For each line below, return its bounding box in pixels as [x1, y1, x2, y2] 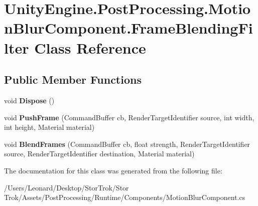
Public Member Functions [4, 72, 142, 87]
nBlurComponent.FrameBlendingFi [4, 18, 253, 38]
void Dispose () [4, 95, 55, 105]
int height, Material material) [4, 122, 95, 132]
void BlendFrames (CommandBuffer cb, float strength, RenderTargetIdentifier [4, 138, 250, 149]
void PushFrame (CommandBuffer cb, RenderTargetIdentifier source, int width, [4, 112, 254, 122]
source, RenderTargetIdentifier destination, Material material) [4, 148, 195, 159]
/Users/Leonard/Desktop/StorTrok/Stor [4, 182, 129, 192]
